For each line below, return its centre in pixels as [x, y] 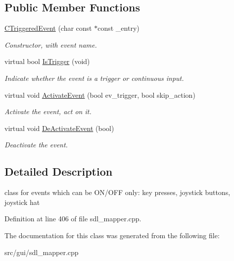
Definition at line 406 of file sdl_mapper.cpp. [73, 219]
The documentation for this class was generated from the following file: [112, 235]
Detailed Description [59, 171]
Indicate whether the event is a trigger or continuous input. [94, 78]
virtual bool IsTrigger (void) [47, 61]
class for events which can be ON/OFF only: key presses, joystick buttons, [117, 192]
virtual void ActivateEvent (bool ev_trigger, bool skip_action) [100, 95]
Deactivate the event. [36, 145]
